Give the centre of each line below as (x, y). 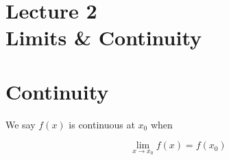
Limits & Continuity (104, 37)
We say (21, 124)
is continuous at (102, 124)
